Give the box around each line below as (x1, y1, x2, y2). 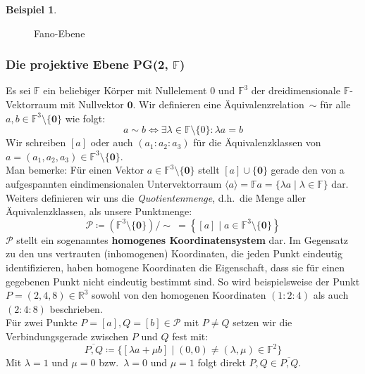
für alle (320, 97, 351, 111)
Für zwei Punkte (6, 315, 78, 330)
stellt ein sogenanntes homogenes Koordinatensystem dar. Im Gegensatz (16, 232, 349, 247)
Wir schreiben (6, 135, 66, 150)
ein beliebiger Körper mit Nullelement (43, 83, 207, 98)
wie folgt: (65, 110, 106, 125)
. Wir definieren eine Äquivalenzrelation (132, 97, 304, 111)
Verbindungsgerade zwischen (6, 328, 129, 343)
